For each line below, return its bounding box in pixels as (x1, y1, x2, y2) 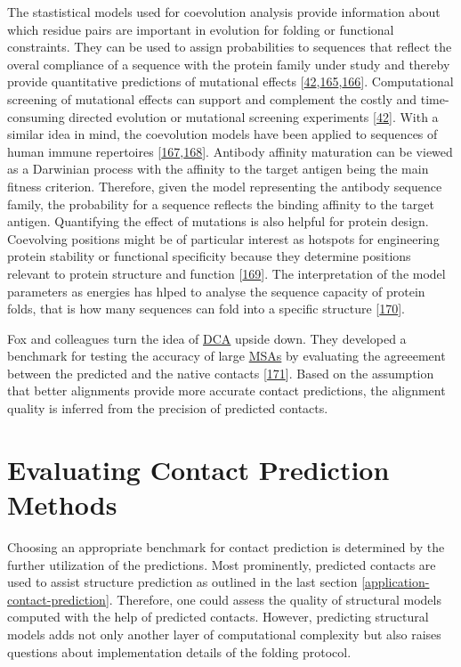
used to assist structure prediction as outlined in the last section (7, 573, 358, 591)
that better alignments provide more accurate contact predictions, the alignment (7, 381, 446, 400)
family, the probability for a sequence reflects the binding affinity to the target (7, 194, 434, 213)
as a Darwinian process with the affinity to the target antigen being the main (7, 159, 429, 178)
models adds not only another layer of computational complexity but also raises (7, 624, 441, 643)
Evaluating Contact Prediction (7, 451, 390, 487)
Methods (7, 486, 117, 523)
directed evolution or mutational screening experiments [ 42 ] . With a (69, 107, 439, 126)
